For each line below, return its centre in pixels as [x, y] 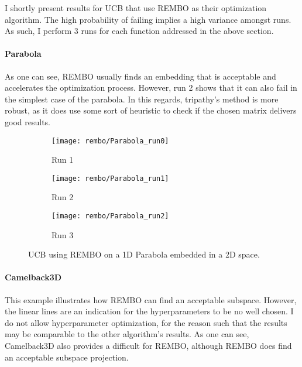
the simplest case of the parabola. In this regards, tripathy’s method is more [142, 99]
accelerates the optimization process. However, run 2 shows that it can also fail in [151, 88]
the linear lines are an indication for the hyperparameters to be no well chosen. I [149, 311]
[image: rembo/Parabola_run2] [110, 216]
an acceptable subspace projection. [67, 357]
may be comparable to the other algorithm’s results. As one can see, [127, 334]
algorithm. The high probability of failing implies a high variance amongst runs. [148, 19]
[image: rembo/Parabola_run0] [110, 141]
